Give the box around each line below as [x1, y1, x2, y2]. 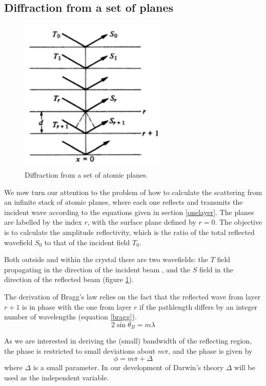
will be [234, 362, 255, 373]
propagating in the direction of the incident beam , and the [4, 264, 190, 274]
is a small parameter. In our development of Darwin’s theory [33, 362, 224, 373]
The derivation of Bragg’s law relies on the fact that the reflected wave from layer [4, 291, 261, 302]
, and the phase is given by [168, 345, 253, 356]
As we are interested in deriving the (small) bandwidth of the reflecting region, [4, 335, 252, 346]
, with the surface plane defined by [87, 217, 196, 227]
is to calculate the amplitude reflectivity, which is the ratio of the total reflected [4, 227, 255, 238]
